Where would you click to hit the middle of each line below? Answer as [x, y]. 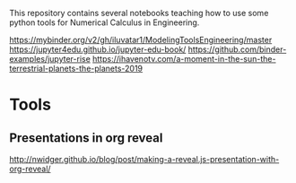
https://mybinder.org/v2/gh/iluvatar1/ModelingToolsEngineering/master [141, 40]
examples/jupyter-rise [50, 59]
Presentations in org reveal [86, 138]
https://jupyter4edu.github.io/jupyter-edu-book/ [98, 49]
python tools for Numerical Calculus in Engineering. [104, 22]
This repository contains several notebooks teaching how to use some [139, 13]
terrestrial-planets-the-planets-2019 [76, 68]
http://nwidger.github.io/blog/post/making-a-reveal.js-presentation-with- [144, 159]
